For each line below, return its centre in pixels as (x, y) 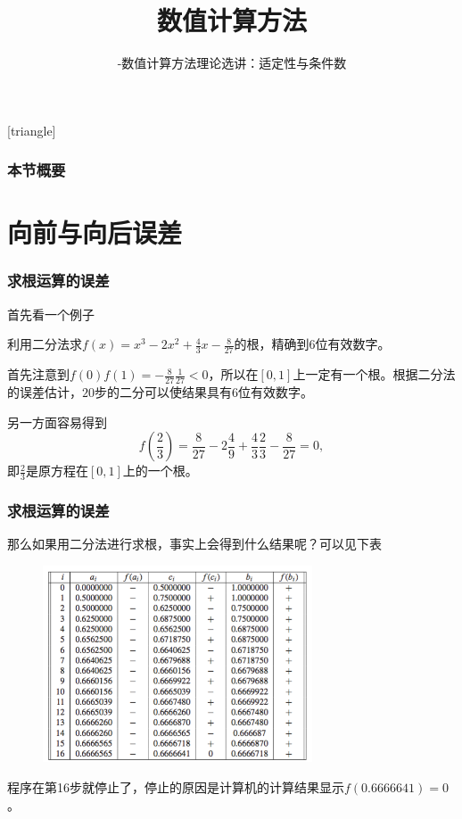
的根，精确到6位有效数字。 (312, 344)
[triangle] (32, 130)
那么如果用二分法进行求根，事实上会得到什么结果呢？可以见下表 (194, 544)
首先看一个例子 (51, 314)
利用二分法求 (45, 344)
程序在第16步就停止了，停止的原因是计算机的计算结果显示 (176, 787)
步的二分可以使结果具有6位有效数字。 (204, 392)
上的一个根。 (160, 471)
